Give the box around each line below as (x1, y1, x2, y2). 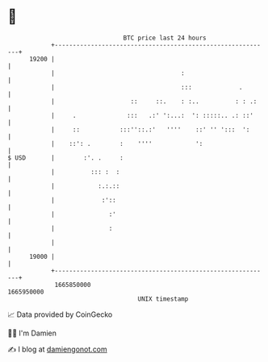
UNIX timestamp (137, 294, 189, 303)
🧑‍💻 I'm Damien (7, 328, 57, 338)
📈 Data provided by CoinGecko (7, 310, 113, 319)
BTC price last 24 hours (123, 34, 207, 42)
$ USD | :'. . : (7, 153, 124, 162)
